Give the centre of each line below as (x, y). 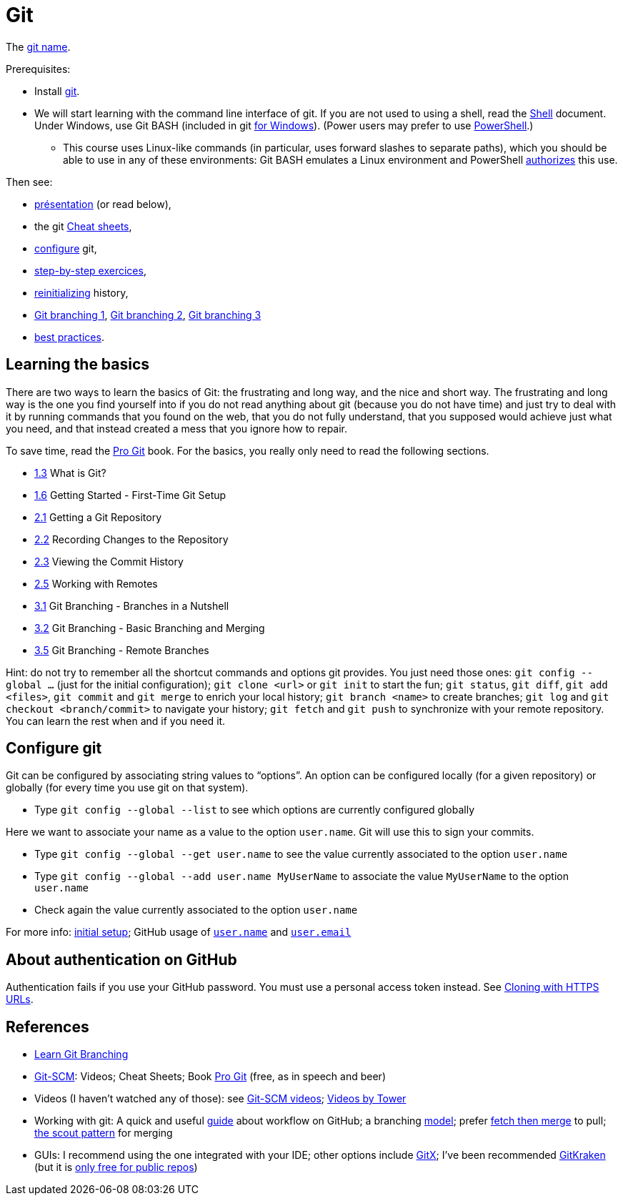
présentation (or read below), (103, 204)
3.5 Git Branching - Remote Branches (122, 650)
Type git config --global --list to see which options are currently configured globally (255, 810)
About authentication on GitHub (121, 959)
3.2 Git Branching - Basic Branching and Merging (150, 628)
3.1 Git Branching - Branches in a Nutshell (132, 606)
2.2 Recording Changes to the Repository (131, 539)
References (48, 1027)
